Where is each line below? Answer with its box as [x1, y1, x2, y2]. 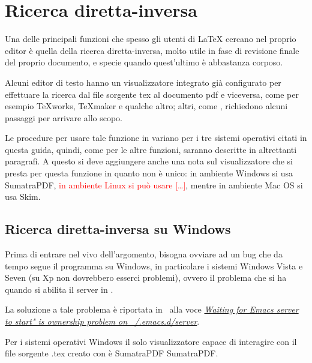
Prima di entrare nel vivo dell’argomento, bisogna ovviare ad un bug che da [5, 248, 283, 260]
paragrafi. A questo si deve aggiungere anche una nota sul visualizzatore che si [5, 155, 293, 167]
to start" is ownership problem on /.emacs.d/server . [5, 315, 200, 328]
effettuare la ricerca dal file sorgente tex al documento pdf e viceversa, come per [5, 88, 299, 100]
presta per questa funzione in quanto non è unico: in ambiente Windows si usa [5, 167, 293, 179]
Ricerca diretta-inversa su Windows [5, 220, 231, 238]
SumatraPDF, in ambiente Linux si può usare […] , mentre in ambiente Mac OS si [5, 178, 303, 191]
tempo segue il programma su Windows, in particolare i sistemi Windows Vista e [5, 259, 303, 272]
